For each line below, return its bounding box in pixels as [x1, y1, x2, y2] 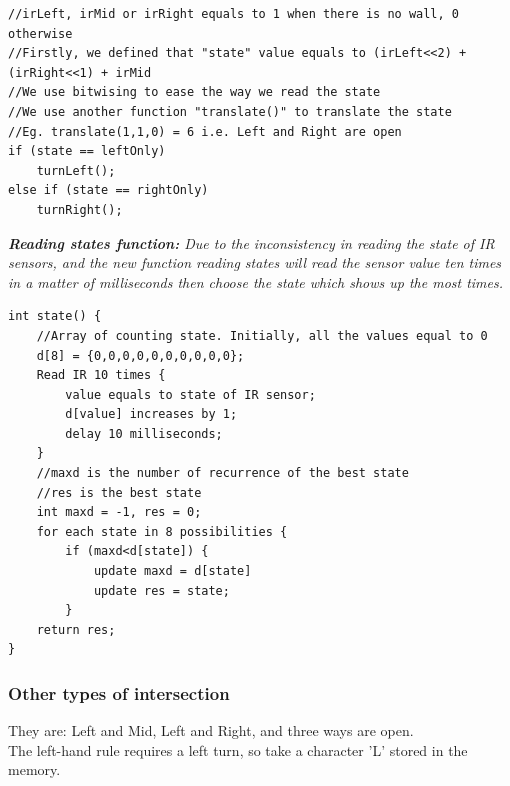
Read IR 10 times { [36, 368, 166, 383]
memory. [8, 759, 61, 780]
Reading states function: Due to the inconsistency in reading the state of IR [8, 232, 495, 253]
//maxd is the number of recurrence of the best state [36, 466, 409, 481]
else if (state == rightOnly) [8, 183, 209, 198]
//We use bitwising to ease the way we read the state [8, 85, 381, 100]
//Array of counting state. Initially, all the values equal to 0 [36, 328, 488, 343]
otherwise [8, 26, 73, 41]
